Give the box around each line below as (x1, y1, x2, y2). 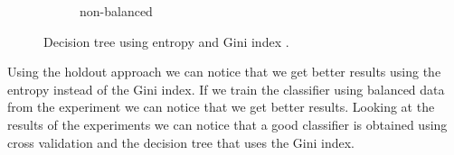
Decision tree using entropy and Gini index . (43, 32, 289, 50)
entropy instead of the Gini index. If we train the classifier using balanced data (7, 79, 445, 98)
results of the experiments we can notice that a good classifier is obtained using (7, 114, 448, 133)
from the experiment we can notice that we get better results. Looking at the (7, 97, 435, 116)
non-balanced (80, 2, 153, 20)
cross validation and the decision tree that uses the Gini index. (7, 132, 355, 151)
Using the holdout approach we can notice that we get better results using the (7, 62, 441, 81)
